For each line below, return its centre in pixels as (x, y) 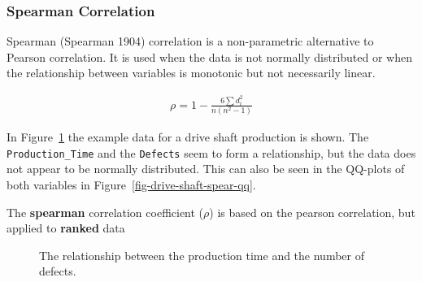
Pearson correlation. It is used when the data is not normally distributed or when (209, 56)
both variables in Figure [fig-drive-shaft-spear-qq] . (131, 185)
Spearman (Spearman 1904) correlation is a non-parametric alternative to (190, 41)
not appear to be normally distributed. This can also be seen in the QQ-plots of (206, 169)
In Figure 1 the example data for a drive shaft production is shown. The (188, 137)
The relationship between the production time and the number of (202, 255)
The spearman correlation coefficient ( (105, 212)
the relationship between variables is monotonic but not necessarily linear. (191, 73)
